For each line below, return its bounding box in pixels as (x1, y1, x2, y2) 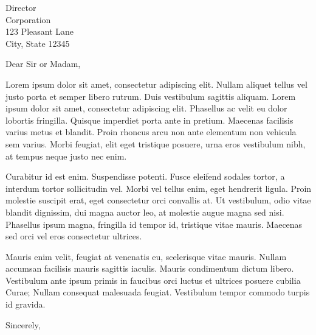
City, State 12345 (5, 37, 70, 49)
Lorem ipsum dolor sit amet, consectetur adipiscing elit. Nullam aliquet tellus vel (5, 77, 307, 90)
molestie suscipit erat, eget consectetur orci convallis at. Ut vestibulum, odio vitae (5, 194, 311, 206)
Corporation (5, 13, 51, 26)
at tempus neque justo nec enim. (5, 149, 127, 162)
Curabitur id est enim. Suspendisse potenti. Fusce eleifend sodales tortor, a (5, 170, 285, 183)
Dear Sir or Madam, (5, 57, 81, 70)
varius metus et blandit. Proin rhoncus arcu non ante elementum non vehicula (5, 125, 297, 138)
